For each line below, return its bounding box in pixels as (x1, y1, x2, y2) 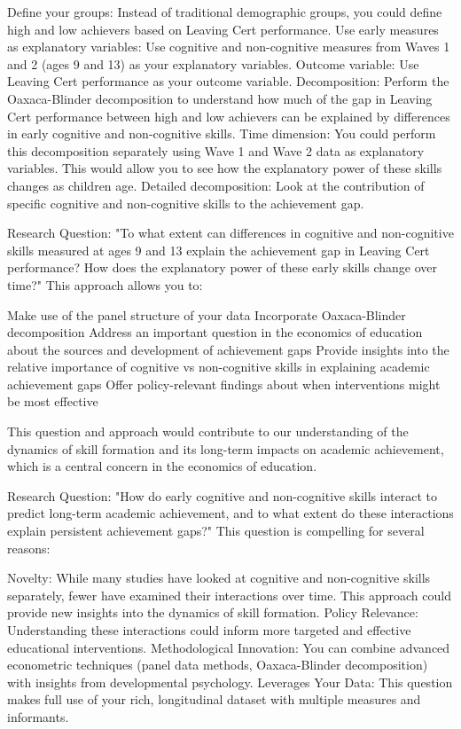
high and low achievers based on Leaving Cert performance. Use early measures (7, 20, 439, 38)
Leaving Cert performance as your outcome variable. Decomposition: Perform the (7, 72, 449, 90)
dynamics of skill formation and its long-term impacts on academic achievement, (7, 439, 444, 458)
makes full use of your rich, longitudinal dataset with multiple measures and (7, 690, 421, 709)
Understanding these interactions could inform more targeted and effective (7, 621, 411, 639)
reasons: (7, 538, 51, 557)
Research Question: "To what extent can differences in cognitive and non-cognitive (7, 223, 454, 242)
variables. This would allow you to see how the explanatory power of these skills (7, 159, 442, 177)
